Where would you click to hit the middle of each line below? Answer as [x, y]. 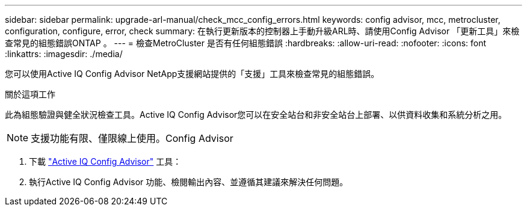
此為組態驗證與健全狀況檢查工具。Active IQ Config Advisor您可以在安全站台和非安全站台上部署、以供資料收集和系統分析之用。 [256, 115]
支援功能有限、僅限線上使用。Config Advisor [132, 138]
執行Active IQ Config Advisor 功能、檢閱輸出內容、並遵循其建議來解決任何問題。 [189, 182]
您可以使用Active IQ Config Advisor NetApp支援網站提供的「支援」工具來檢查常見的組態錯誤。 [192, 74]
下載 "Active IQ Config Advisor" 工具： [105, 161]
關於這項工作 [30, 94]
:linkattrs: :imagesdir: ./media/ [64, 54]
